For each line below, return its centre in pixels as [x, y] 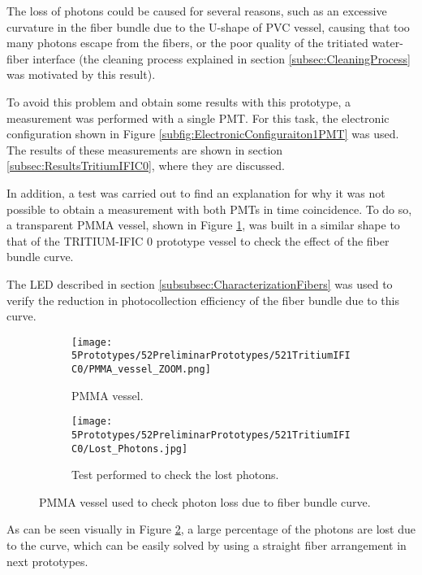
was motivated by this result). [81, 74]
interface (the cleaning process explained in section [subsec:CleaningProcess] [222, 58]
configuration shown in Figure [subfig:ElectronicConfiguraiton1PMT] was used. [203, 134]
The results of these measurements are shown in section [145, 149]
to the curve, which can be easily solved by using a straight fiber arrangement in [207, 545]
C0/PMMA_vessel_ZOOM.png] [141, 369]
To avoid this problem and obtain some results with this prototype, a [179, 101]
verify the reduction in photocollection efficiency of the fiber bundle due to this [203, 300]
